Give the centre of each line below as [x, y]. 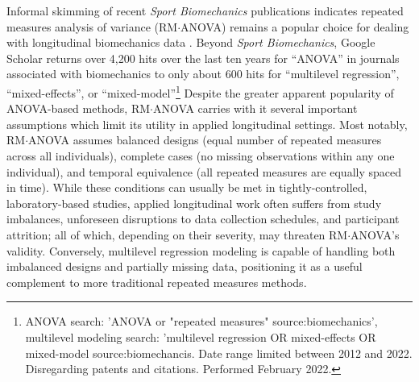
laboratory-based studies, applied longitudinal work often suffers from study [194, 203]
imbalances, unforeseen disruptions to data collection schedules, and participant [203, 219]
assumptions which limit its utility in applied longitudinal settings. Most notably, [207, 124]
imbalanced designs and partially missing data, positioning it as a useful [185, 266]
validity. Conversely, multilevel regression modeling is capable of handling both [201, 250]
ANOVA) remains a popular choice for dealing [295, 26]
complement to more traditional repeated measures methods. [157, 282]
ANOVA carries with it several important [255, 108]
